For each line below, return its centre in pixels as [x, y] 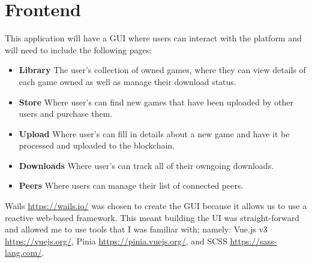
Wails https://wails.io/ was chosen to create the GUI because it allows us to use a [156, 206]
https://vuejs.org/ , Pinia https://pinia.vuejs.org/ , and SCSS [116, 241]
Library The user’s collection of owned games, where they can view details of [162, 70]
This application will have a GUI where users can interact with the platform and [153, 38]
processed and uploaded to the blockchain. [97, 145]
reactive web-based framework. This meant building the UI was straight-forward [152, 217]
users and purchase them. [66, 114]
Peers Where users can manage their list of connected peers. [131, 185]
